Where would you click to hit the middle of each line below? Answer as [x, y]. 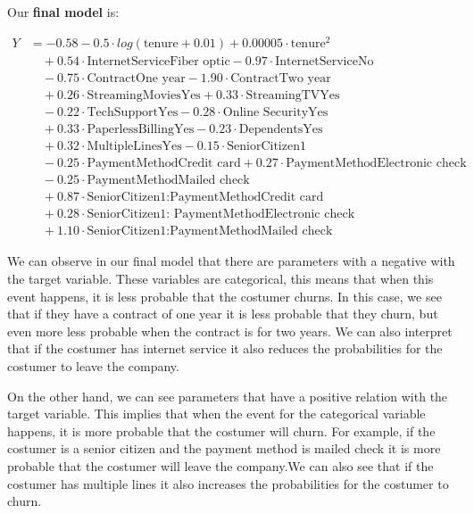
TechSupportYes [133, 113]
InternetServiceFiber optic [158, 62]
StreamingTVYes [293, 96]
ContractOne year [136, 79]
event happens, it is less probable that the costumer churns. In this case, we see [225, 296]
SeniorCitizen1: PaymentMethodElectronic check [221, 215]
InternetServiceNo [324, 62]
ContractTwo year [281, 79]
